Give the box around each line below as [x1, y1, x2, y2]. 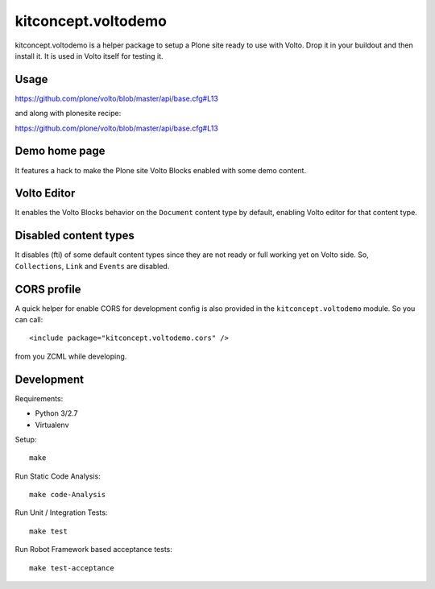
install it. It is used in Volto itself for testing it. [14, 51, 164, 60]
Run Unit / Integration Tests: [14, 508, 108, 517]
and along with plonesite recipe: [14, 109, 122, 118]
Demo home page [14, 144, 106, 158]
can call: [14, 315, 43, 325]
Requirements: [14, 393, 64, 403]
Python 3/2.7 [35, 409, 78, 418]
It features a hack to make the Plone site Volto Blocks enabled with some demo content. [14, 165, 306, 175]
